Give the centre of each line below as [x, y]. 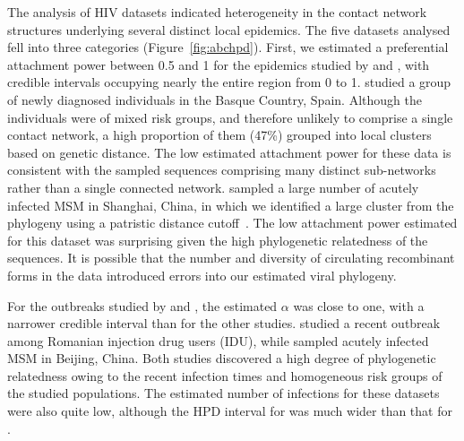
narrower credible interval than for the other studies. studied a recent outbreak [224, 323]
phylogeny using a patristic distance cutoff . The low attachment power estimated [232, 223]
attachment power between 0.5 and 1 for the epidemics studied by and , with [219, 64]
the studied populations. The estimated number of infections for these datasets [223, 393]
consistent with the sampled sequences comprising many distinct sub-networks [222, 170]
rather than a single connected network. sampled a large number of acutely [213, 187]
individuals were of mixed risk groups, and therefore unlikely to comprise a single [230, 117]
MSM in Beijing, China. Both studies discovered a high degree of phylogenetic [222, 358]
